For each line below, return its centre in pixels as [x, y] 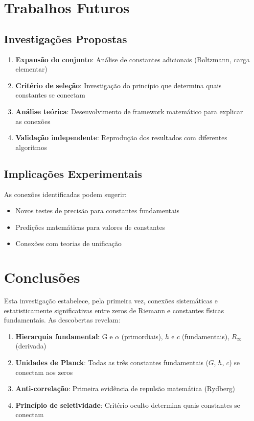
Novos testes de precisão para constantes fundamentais [97, 210]
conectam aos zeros [44, 372]
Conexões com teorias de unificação [69, 243]
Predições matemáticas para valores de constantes [90, 227]
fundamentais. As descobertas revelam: [62, 320]
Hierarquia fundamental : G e [64, 336]
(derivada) [31, 346]
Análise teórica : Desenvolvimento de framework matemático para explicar [129, 111]
